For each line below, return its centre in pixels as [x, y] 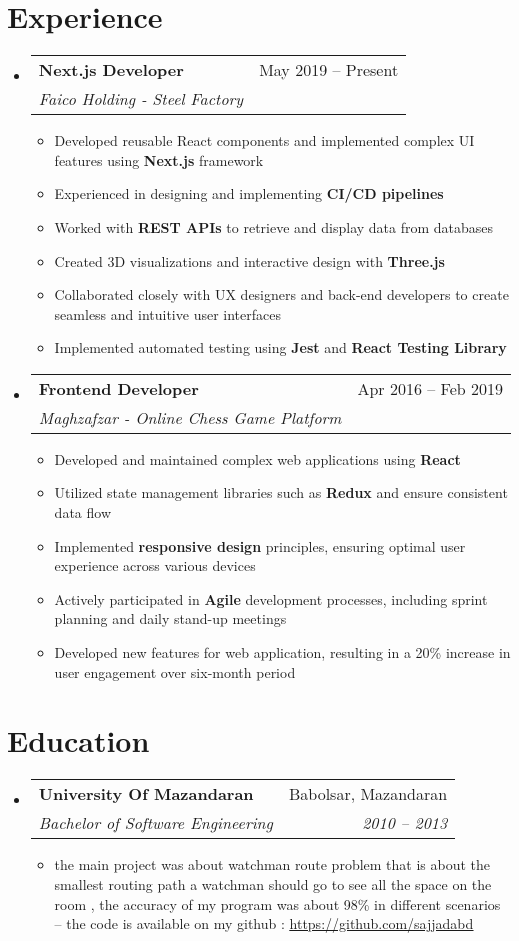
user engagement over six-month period [175, 671]
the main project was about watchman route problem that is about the [272, 864]
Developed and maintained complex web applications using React [257, 458]
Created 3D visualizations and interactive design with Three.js [249, 260]
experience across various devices [155, 565]
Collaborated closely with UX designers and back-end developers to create [281, 294]
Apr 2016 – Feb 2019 [430, 388]
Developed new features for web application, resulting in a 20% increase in [282, 652]
